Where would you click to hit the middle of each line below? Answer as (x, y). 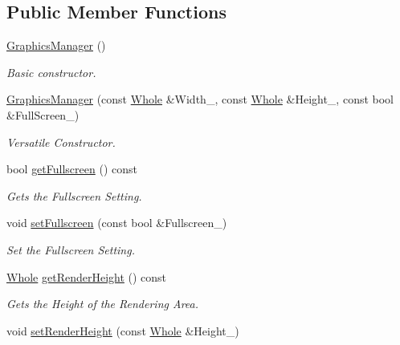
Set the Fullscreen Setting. (71, 249)
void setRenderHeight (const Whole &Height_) (123, 330)
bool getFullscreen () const (72, 169)
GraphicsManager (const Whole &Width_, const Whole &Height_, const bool (200, 99)
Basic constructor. (51, 72)
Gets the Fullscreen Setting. (74, 195)
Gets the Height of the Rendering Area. (103, 304)
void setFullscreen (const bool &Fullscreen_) (117, 223)
